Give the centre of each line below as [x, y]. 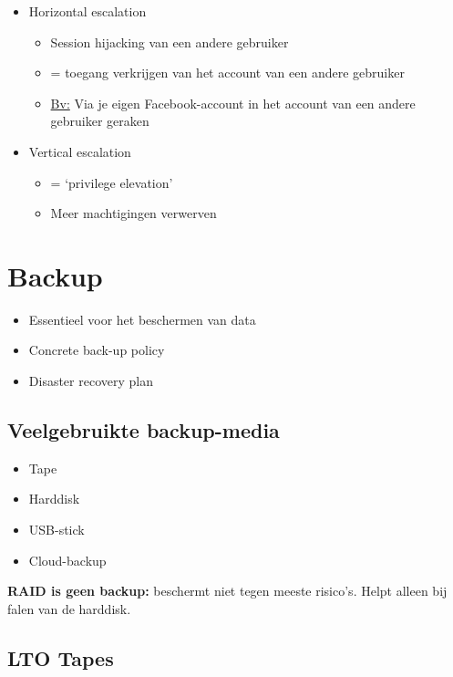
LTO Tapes [61, 657]
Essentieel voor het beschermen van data [142, 319]
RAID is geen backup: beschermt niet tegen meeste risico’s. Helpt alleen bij [227, 591]
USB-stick [57, 530]
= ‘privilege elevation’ [112, 182]
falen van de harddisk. [69, 608]
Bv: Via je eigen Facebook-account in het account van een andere [233, 103]
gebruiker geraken [100, 121]
